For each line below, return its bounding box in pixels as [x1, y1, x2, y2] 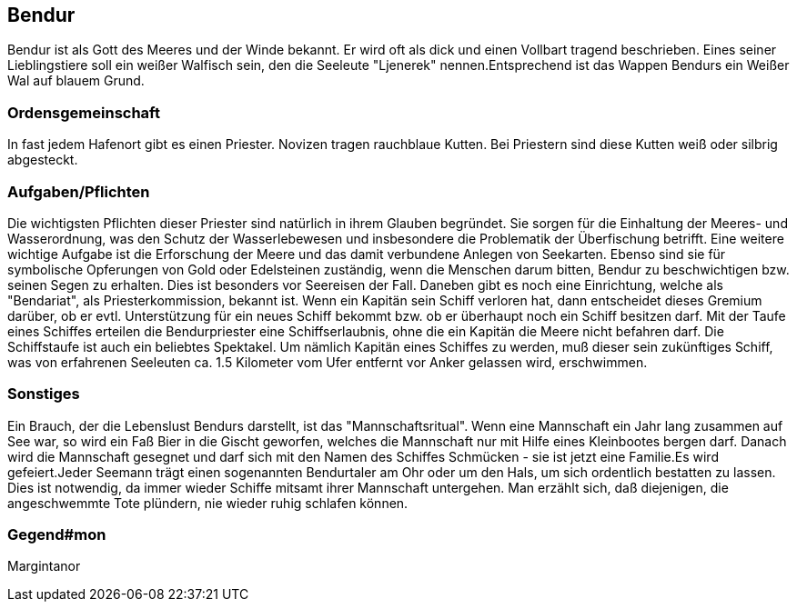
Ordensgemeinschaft [7, 103, 160, 122]
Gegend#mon [7, 525, 106, 544]
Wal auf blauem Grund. [7, 73, 145, 89]
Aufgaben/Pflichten [7, 182, 150, 201]
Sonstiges [7, 384, 80, 404]
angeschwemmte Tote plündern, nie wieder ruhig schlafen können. [7, 494, 409, 511]
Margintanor [7, 558, 81, 574]
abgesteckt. [7, 152, 78, 168]
